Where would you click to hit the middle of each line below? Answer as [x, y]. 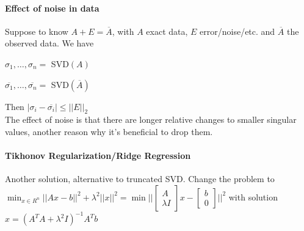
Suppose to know [37, 31]
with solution [253, 196]
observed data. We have [49, 43]
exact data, [167, 31]
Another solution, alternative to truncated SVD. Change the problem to [140, 179]
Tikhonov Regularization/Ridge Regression [98, 156]
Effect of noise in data [52, 8]
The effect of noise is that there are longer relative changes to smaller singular [151, 119]
